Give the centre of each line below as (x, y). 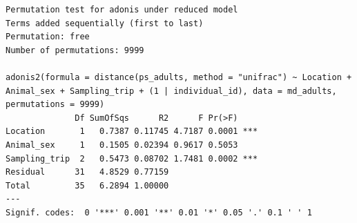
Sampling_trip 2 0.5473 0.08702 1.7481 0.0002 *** (132, 158)
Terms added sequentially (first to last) (105, 23)
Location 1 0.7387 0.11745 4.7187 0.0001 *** (132, 132)
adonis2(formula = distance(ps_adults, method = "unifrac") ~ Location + (179, 77)
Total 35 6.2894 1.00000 (87, 185)
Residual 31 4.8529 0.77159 (87, 172)
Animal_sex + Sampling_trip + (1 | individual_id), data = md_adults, (171, 91)
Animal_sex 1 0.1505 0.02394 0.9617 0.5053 (122, 145)
